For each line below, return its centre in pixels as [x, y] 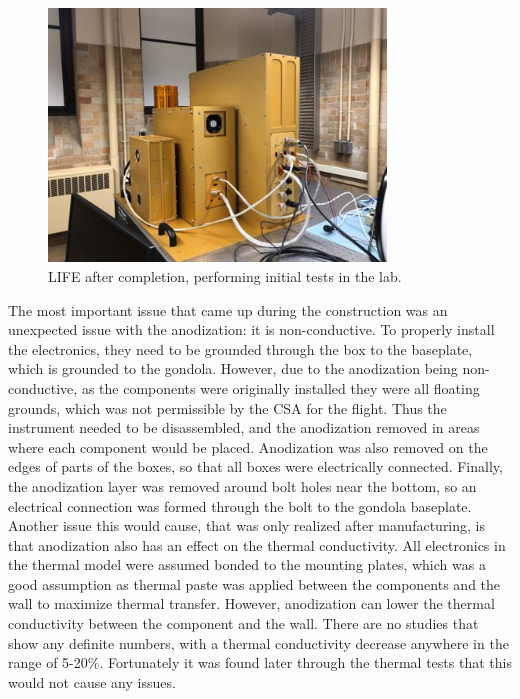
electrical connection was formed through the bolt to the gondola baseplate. [240, 505]
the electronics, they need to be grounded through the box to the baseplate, [240, 348]
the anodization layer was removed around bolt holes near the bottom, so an [242, 485]
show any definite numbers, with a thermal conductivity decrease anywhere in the [258, 642]
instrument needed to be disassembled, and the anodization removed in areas [244, 427]
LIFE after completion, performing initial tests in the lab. [225, 275]
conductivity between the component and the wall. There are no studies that [243, 623]
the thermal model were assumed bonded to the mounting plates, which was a [247, 564]
